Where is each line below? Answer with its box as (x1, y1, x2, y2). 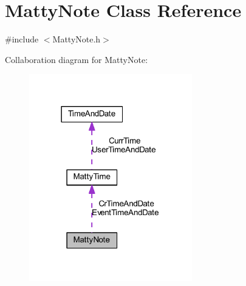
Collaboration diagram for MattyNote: (5, 53, 148, 65)
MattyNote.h (52, 33, 101, 45)
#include (5, 33, 39, 45)
